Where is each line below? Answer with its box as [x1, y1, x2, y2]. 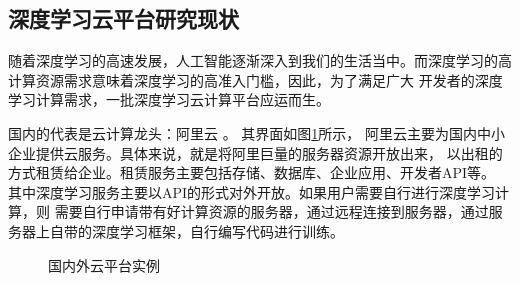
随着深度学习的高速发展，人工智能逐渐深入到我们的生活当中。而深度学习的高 [8, 50, 512, 71]
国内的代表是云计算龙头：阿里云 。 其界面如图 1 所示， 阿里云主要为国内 [8, 122, 478, 143]
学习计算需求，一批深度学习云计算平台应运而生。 [8, 89, 330, 110]
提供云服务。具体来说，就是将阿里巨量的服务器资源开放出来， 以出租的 [35, 142, 503, 163]
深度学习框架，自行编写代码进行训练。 [91, 220, 344, 241]
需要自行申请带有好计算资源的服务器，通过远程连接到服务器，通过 [54, 201, 489, 222]
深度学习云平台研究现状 [8, 3, 239, 34]
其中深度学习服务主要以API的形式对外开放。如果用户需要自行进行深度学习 [8, 181, 496, 202]
